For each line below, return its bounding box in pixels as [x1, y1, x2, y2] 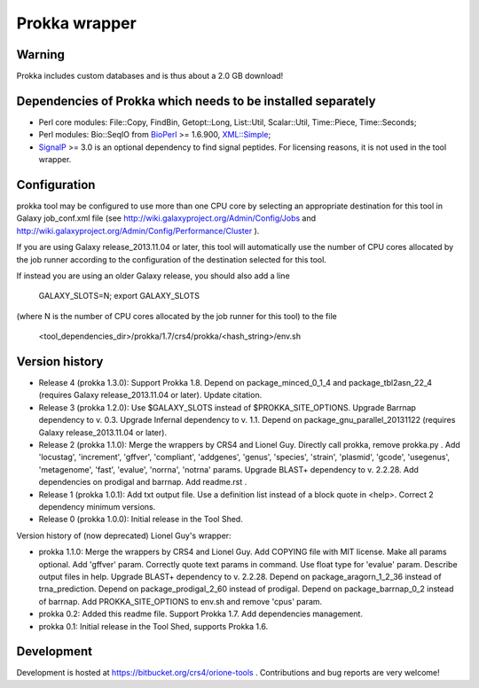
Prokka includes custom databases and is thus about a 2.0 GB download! [16, 71, 284, 82]
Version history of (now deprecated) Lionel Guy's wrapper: [16, 530, 232, 541]
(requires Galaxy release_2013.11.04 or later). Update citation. [38, 390, 263, 401]
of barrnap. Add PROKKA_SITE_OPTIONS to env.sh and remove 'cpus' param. [38, 596, 323, 606]
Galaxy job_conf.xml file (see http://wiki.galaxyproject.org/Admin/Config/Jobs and [16, 213, 317, 223]
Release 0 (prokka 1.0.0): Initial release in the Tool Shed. [38, 514, 243, 525]
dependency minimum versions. [38, 501, 156, 512]
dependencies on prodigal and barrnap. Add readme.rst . [38, 477, 247, 488]
